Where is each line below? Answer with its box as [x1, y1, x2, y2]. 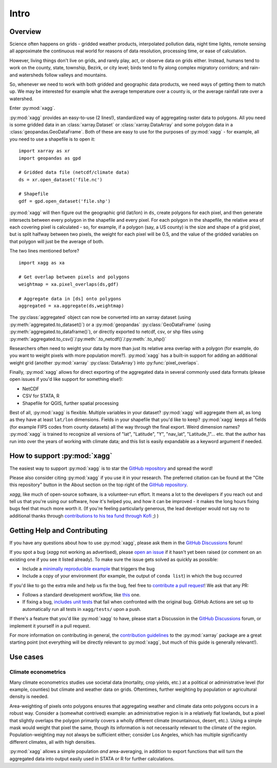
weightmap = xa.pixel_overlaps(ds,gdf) [18, 281, 119, 287]
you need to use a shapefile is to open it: [9, 136, 95, 142]
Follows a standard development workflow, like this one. [22, 592, 141, 598]
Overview [9, 27, 42, 36]
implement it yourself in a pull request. [9, 623, 91, 629]
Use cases [9, 652, 44, 662]
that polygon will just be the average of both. [9, 238, 104, 244]
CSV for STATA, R [22, 393, 60, 399]
